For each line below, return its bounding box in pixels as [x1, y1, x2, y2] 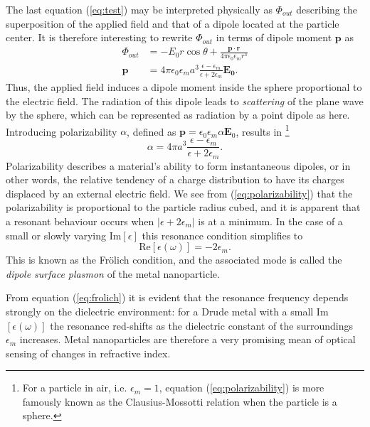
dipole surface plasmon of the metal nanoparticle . [6, 266, 220, 281]
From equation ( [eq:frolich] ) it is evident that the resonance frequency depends [6, 290, 349, 305]
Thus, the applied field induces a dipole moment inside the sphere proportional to [6, 80, 362, 94]
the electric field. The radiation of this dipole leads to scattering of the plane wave [6, 93, 364, 108]
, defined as [127, 124, 176, 139]
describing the [296, 2, 357, 16]
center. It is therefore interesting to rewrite [6, 30, 193, 45]
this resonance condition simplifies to [142, 227, 303, 242]
